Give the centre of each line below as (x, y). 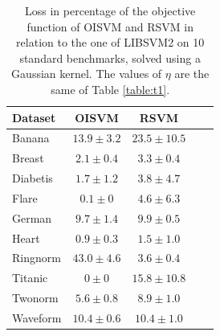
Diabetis (33, 178)
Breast (28, 158)
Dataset (34, 117)
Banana (31, 138)
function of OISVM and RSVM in (110, 26)
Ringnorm (37, 258)
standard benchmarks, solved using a (110, 57)
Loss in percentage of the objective (110, 10)
